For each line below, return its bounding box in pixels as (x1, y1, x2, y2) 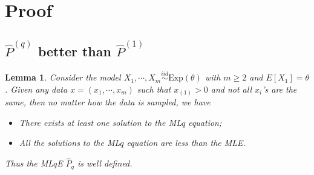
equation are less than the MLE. (126, 136, 246, 149)
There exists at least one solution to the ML (19, 116, 182, 128)
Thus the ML (5, 157, 54, 170)
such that (137, 82, 171, 95)
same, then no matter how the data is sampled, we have (5, 96, 211, 108)
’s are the (262, 82, 297, 95)
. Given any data (5, 82, 68, 95)
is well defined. (77, 157, 132, 170)
